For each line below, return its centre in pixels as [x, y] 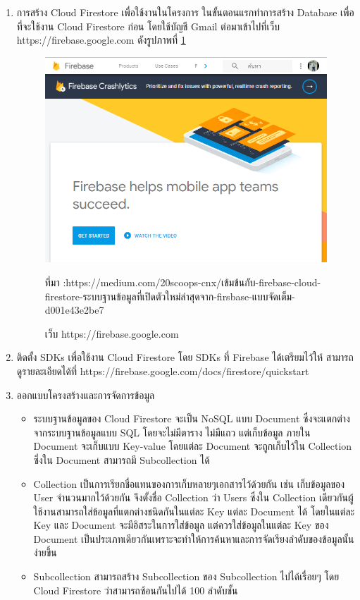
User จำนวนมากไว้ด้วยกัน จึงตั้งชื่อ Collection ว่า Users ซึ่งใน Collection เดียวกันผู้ [193, 497]
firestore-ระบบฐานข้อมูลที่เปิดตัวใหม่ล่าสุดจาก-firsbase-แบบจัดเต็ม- [170, 296]
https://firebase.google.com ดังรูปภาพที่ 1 [101, 40]
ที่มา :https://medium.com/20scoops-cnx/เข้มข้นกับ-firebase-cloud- [183, 282]
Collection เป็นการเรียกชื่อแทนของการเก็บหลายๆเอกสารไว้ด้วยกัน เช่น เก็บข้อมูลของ [189, 483]
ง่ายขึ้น [45, 552]
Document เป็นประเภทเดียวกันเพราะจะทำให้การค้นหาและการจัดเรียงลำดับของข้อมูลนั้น [194, 538]
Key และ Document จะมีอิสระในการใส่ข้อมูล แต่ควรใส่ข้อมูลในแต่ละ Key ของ [181, 525]
